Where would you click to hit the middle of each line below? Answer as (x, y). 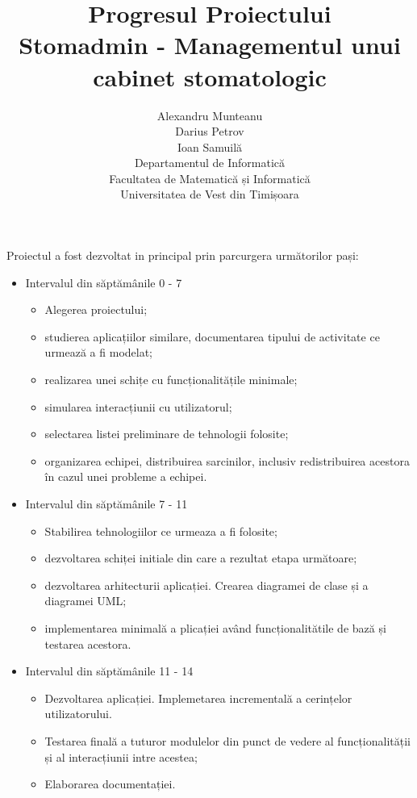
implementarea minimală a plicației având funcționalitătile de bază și (215, 627)
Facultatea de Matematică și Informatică (210, 178)
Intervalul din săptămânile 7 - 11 (106, 503)
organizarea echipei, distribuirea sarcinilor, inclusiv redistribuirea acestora (227, 460)
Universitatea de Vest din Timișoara (210, 194)
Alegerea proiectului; (96, 309)
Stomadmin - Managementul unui (210, 45)
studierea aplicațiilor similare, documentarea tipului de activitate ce (212, 336)
